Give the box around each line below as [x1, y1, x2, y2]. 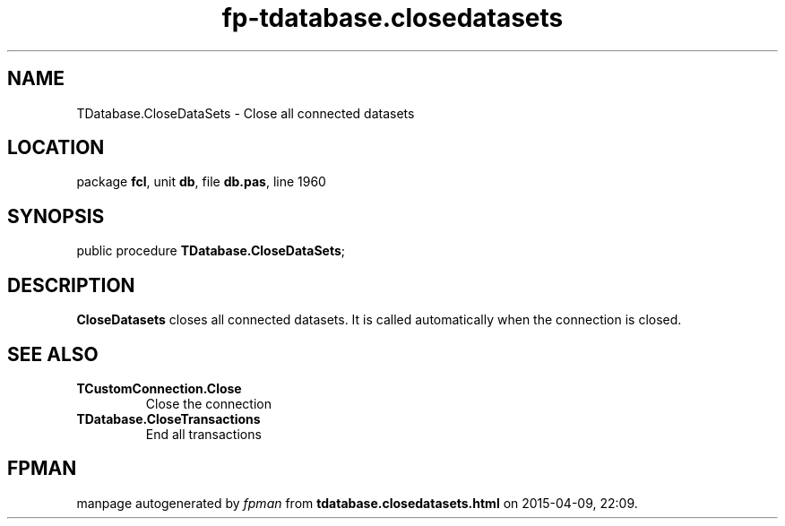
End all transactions [145, 426, 262, 442]
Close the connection [145, 395, 272, 411]
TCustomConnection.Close [76, 380, 242, 396]
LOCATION [7, 136, 105, 160]
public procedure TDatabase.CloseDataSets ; [76, 243, 346, 259]
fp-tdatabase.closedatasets [221, 3, 564, 33]
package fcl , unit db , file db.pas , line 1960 [76, 174, 326, 190]
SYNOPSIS [7, 204, 105, 228]
